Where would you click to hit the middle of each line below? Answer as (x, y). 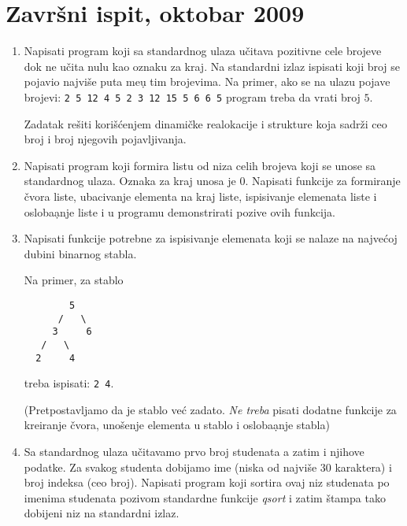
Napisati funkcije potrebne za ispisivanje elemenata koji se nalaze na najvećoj (211, 238)
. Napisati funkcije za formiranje (323, 181)
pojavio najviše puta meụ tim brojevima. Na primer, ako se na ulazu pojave (207, 81)
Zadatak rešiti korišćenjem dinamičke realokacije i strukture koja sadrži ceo (205, 123)
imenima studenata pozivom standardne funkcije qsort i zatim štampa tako (205, 497)
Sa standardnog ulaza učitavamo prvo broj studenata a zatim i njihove (194, 452)
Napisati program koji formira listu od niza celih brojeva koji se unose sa (200, 165)
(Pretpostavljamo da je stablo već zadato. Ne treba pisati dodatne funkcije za (210, 409)
